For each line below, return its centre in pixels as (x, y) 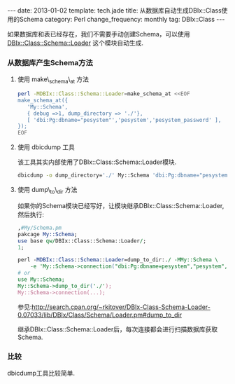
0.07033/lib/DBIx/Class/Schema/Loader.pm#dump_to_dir (100, 315)
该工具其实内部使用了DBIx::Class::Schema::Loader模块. (97, 162)
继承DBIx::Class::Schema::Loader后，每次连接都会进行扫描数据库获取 (117, 329)
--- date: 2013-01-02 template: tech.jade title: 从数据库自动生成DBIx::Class (114, 11)
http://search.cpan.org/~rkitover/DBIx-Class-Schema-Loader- (121, 307)
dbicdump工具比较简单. (41, 373)
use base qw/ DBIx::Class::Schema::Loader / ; (82, 241)
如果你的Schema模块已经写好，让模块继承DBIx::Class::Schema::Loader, (121, 205)
